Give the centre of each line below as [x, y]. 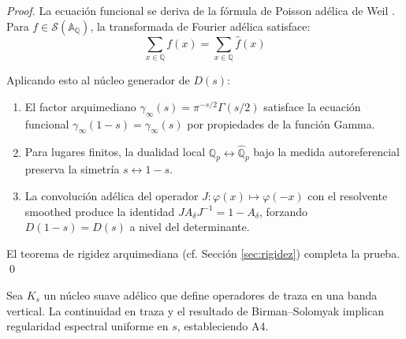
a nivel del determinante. [190, 227]
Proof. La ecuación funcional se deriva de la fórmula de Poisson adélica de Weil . [201, 10]
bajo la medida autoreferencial [326, 152]
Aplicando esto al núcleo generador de [98, 80]
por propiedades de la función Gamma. [281, 123]
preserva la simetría [72, 169]
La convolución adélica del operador [112, 195]
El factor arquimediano [80, 106]
